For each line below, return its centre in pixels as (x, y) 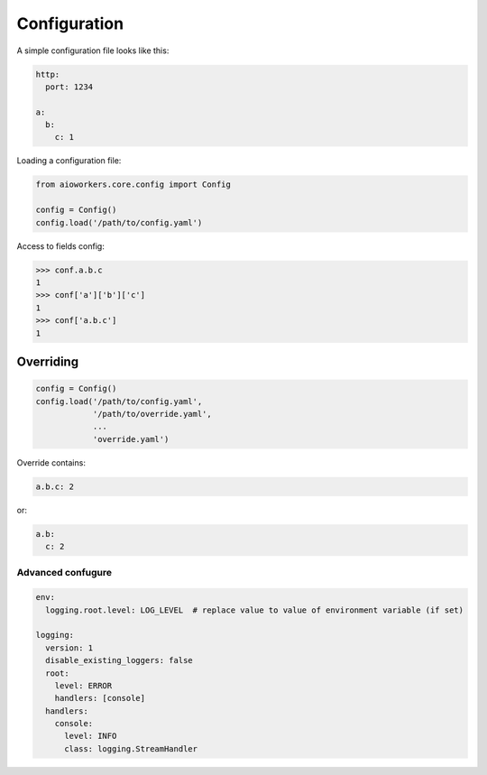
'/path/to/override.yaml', (152, 414)
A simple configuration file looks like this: (93, 51)
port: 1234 (69, 87)
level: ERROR (83, 685)
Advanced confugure (64, 573)
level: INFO (91, 736)
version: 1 (69, 648)
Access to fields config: (61, 246)
